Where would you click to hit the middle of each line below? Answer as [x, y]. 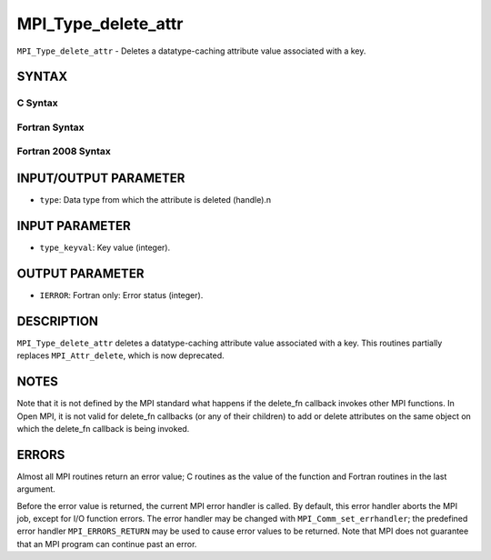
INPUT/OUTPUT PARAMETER [101, 179]
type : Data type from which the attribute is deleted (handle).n [155, 200]
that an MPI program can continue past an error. [107, 544]
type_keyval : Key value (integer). [105, 248]
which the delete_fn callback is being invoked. [103, 428]
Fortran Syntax [50, 127]
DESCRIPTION [58, 321]
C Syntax [37, 103]
